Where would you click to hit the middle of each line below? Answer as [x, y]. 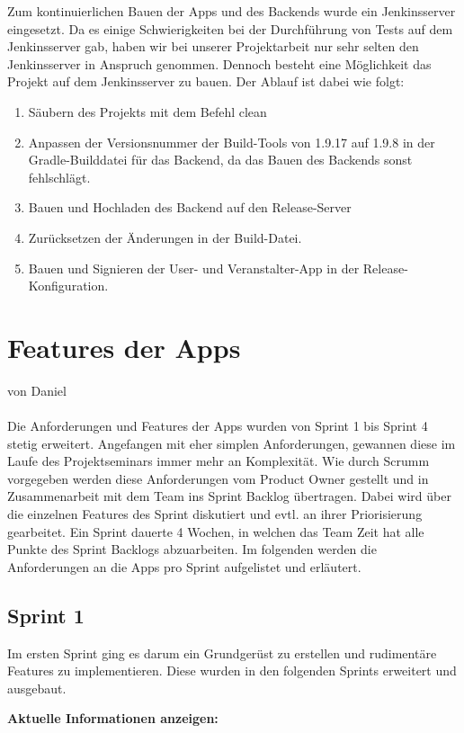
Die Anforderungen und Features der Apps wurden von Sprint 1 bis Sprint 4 [218, 426]
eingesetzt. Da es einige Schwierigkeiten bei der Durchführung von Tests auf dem [230, 28]
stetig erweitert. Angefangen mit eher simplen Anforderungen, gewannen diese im [232, 443]
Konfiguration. [68, 286]
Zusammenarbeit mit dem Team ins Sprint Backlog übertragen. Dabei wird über [229, 496]
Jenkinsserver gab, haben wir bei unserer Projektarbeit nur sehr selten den [213, 46]
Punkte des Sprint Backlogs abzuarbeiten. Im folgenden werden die [192, 549]
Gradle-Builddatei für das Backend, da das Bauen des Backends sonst [220, 160]
